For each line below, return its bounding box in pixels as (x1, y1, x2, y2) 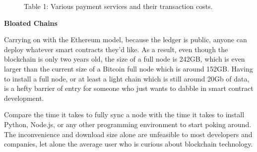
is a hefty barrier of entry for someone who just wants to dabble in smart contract (4, 83, 254, 93)
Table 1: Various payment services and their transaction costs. (24, 1, 213, 11)
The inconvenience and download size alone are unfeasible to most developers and (4, 129, 253, 139)
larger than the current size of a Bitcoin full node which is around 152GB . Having (4, 63, 253, 74)
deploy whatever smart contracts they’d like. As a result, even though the (4, 44, 228, 54)
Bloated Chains (4, 17, 58, 28)
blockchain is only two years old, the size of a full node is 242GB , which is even (4, 54, 245, 64)
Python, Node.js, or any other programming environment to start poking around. (4, 119, 252, 129)
